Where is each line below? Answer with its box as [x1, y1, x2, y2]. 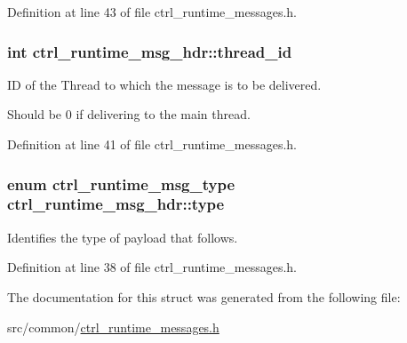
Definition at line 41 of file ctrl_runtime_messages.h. [7, 135, 298, 153]
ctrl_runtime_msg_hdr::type [7, 193, 225, 215]
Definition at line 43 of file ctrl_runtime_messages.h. [7, 3, 298, 20]
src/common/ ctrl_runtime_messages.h [7, 317, 219, 336]
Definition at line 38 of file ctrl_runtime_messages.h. [7, 258, 298, 276]
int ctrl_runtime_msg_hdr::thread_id [7, 40, 292, 62]
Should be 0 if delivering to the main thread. [7, 105, 251, 124]
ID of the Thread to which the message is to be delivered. [7, 75, 322, 93]
